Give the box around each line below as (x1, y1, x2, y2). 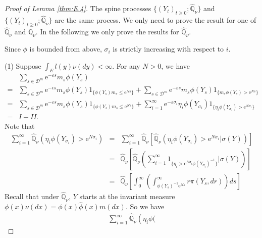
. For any (112, 60, 140, 71)
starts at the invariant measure (79, 191, 175, 202)
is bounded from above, (29, 43, 102, 54)
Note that (5, 121, 35, 131)
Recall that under (5, 191, 59, 202)
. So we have (125, 201, 165, 212)
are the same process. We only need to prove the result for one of (55, 15, 256, 25)
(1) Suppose (5, 60, 41, 71)
